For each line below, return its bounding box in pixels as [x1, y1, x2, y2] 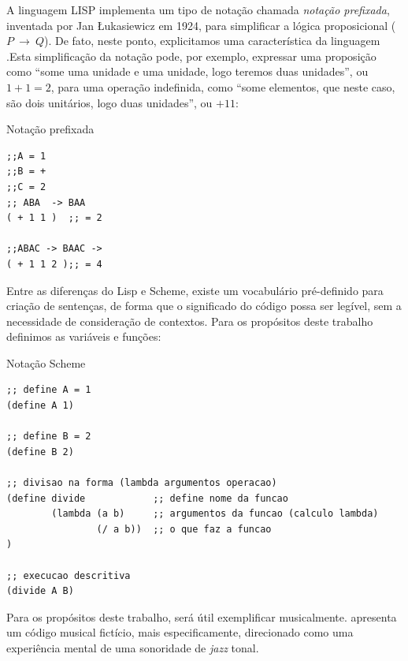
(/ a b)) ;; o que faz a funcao [96, 523, 272, 535]
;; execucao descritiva [6, 570, 131, 581]
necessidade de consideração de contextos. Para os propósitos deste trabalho [6, 312, 373, 329]
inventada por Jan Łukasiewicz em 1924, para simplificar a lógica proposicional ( [6, 17, 396, 33]
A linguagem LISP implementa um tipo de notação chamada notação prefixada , [6, 2, 390, 17]
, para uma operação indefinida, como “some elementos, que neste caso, [50, 78, 395, 95]
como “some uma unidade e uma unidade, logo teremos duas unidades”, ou [6, 63, 369, 80]
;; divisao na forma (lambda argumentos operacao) [6, 477, 277, 489]
